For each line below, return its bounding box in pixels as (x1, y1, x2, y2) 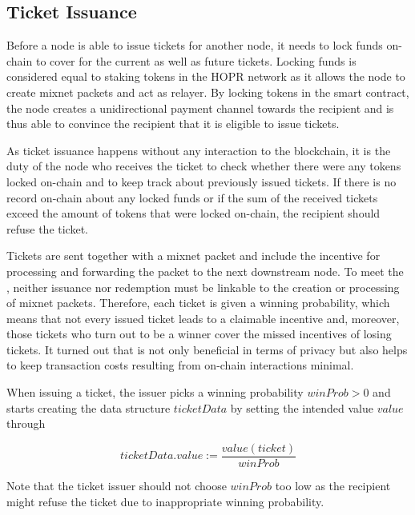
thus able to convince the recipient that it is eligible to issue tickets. (6, 115, 340, 132)
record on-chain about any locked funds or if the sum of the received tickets (6, 189, 378, 206)
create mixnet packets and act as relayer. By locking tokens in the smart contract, (6, 83, 409, 100)
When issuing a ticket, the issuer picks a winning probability (6, 384, 304, 401)
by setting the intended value (230, 399, 374, 416)
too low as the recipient (275, 477, 391, 493)
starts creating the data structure (6, 399, 171, 416)
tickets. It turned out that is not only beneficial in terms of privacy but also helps (6, 341, 408, 357)
